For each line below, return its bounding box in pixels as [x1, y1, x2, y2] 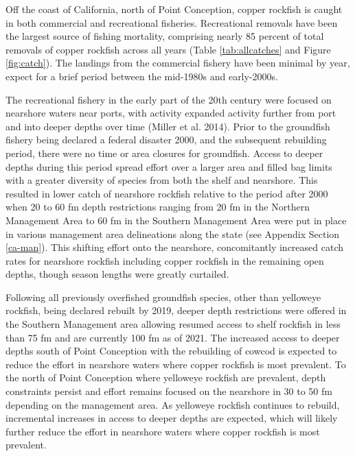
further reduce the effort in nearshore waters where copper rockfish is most [5, 424, 320, 438]
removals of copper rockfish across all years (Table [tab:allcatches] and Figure [5, 42, 331, 56]
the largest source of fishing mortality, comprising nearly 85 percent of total [5, 29, 324, 43]
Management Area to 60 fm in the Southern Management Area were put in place [5, 213, 347, 227]
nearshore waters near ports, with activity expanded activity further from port [5, 106, 336, 120]
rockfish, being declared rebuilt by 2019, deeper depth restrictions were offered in [5, 303, 347, 317]
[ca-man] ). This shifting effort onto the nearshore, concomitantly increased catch [5, 240, 344, 254]
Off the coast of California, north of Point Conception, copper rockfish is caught [5, 2, 343, 16]
